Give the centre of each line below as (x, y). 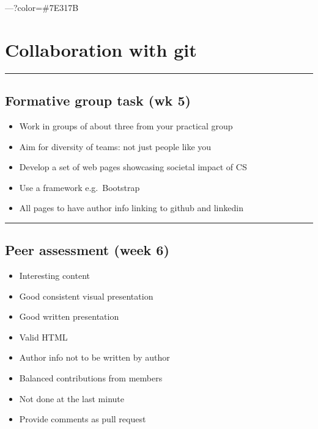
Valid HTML (43, 337)
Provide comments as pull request (83, 419)
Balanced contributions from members (91, 378)
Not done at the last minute (72, 398)
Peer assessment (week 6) (87, 250)
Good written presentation (69, 316)
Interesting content (55, 276)
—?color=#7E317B (42, 7)
